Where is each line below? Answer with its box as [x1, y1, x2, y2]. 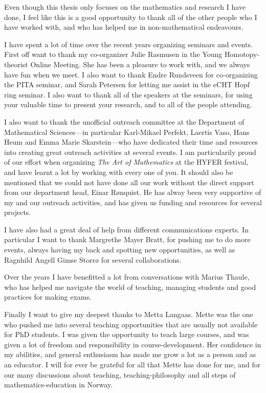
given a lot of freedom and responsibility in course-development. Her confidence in [4, 339, 261, 349]
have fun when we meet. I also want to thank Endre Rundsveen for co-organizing [4, 69, 258, 80]
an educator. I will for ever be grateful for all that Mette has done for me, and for [4, 359, 261, 369]
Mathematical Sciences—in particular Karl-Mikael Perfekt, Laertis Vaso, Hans [4, 126, 250, 137]
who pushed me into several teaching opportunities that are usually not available [4, 319, 258, 329]
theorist [4, 58, 28, 69]
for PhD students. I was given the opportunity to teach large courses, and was [4, 329, 249, 340]
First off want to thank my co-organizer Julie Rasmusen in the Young [4, 49, 223, 60]
